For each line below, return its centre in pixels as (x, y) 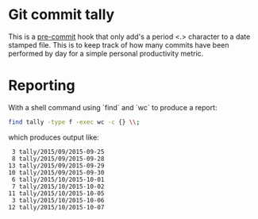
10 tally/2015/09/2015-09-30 (56, 172)
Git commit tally (62, 15)
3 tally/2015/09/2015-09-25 (58, 152)
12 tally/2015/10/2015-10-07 (56, 207)
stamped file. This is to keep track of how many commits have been (119, 44)
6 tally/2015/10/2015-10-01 (58, 179)
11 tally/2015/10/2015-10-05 (56, 193)
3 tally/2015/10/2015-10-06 (58, 200)
